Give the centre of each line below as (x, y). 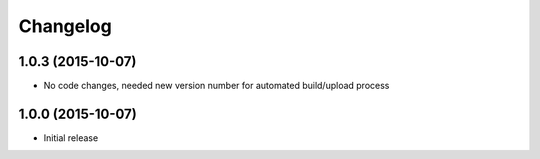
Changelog (65, 26)
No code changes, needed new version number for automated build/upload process (216, 86)
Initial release (71, 137)
